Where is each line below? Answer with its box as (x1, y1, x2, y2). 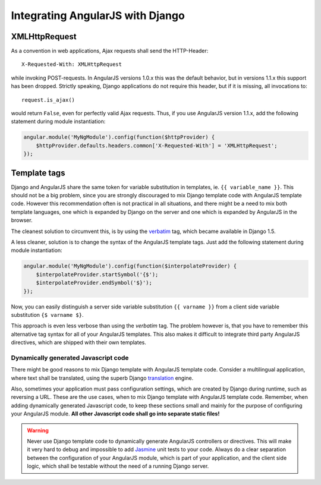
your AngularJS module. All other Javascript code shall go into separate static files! (11, 410, 220, 417)
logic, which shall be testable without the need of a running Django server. (27, 462, 209, 470)
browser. (11, 217, 33, 224)
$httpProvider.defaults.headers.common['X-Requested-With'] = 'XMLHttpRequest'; (36, 142, 278, 149)
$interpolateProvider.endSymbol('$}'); (36, 279, 153, 286)
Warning (27, 427, 49, 434)
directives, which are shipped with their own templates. (11, 339, 147, 346)
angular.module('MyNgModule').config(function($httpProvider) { (23, 134, 215, 141)
